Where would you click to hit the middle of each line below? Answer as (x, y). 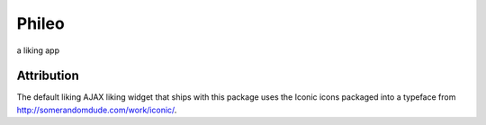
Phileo (40, 23)
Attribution (48, 76)
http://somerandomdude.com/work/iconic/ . (97, 110)
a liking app (38, 50)
